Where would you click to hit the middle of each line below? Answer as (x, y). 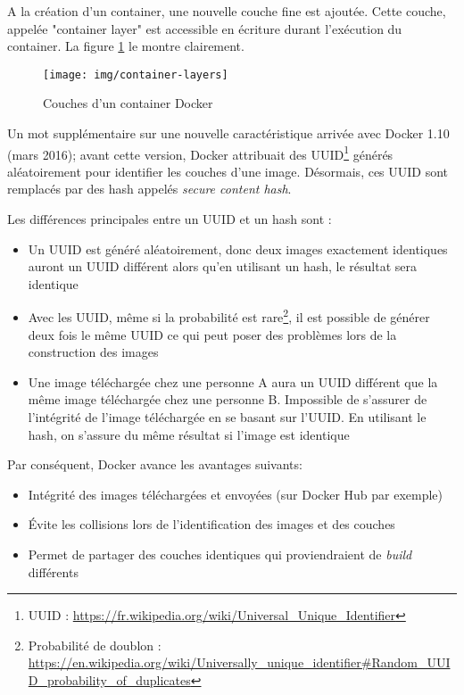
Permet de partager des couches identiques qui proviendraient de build (220, 554)
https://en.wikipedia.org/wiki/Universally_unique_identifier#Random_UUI (239, 662)
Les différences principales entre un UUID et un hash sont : (170, 219)
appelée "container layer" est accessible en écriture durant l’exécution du (205, 28)
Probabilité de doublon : (95, 645)
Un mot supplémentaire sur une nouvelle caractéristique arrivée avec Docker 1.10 (228, 133)
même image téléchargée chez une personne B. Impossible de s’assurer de (228, 399)
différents (53, 571)
